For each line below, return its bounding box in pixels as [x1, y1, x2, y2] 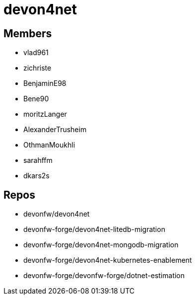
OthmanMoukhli [23, 141, 75, 149]
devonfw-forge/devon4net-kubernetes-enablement [23, 256, 192, 265]
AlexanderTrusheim [23, 125, 87, 134]
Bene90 [23, 94, 49, 103]
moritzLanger [23, 110, 67, 119]
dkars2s [23, 171, 50, 180]
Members [3, 27, 52, 40]
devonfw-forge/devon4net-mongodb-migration [23, 240, 179, 249]
